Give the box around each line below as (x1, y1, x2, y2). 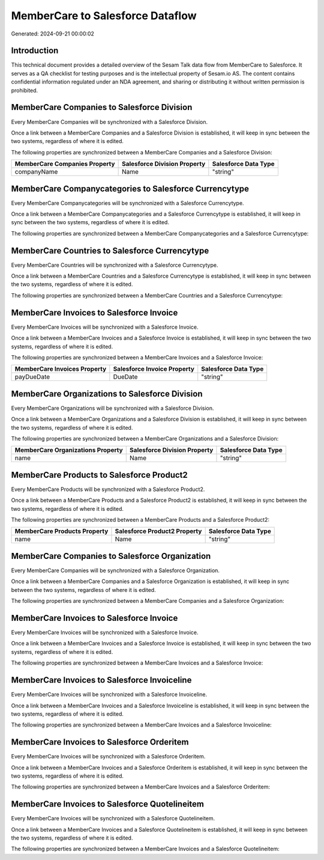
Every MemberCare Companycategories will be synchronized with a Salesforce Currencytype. (11, 199, 244, 207)
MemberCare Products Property (14, 527, 109, 535)
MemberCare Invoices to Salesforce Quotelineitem (11, 799, 204, 810)
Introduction (11, 46, 59, 56)
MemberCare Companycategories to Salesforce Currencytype (11, 183, 249, 194)
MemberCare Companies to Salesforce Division (11, 102, 193, 112)
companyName (14, 168, 58, 176)
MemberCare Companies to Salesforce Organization (11, 550, 211, 561)
